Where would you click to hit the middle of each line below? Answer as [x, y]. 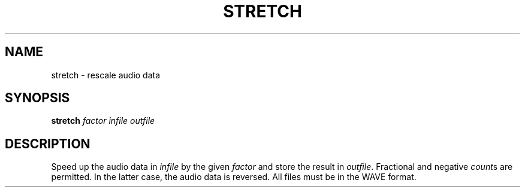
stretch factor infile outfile [103, 121]
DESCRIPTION [48, 144]
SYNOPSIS [37, 98]
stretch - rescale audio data [106, 75]
